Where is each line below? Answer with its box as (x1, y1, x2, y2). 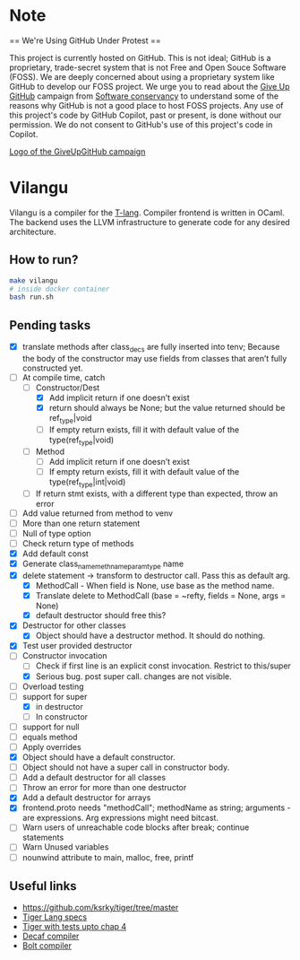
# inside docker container (9, 284, 110, 293)
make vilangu (9, 275, 58, 285)
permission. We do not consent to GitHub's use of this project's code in (9, 118, 273, 130)
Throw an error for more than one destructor (21, 782, 187, 793)
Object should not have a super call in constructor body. (21, 762, 230, 772)
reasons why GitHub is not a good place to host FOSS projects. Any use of (9, 100, 284, 110)
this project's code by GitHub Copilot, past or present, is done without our (9, 109, 282, 120)
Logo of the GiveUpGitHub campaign (9, 145, 146, 157)
